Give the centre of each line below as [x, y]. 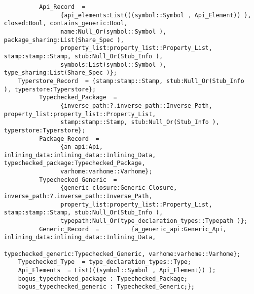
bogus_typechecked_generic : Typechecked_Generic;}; [106, 287]
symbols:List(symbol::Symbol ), [113, 64]
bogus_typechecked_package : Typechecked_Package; [103, 278]
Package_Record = [69, 139]
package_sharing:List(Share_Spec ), [64, 40]
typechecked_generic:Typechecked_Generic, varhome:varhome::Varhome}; [122, 254]
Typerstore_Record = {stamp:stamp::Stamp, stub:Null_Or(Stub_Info [131, 81]
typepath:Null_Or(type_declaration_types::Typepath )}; [154, 221]
